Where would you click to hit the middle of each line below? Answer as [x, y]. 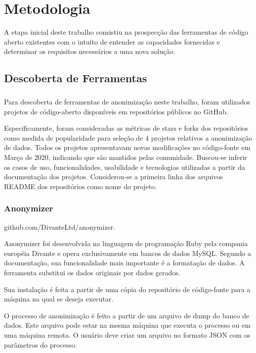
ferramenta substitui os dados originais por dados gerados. [92, 272]
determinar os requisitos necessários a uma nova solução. [90, 51]
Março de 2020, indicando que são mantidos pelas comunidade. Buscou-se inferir [126, 157]
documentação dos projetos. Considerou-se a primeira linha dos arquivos [113, 176]
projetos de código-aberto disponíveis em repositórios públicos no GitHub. [116, 111]
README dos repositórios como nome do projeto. [81, 186]
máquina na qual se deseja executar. [59, 299]
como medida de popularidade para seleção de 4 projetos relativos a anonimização [128, 137]
